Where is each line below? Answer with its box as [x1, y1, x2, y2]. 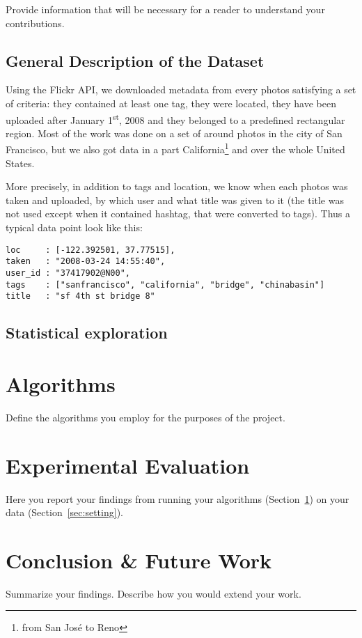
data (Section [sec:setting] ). [6, 505, 123, 520]
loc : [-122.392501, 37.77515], [6, 244, 175, 255]
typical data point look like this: [6, 220, 143, 235]
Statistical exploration [6, 322, 168, 343]
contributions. [6, 15, 65, 30]
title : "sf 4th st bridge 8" [6, 291, 155, 302]
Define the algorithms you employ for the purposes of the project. [6, 410, 285, 424]
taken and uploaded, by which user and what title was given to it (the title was [6, 192, 344, 207]
